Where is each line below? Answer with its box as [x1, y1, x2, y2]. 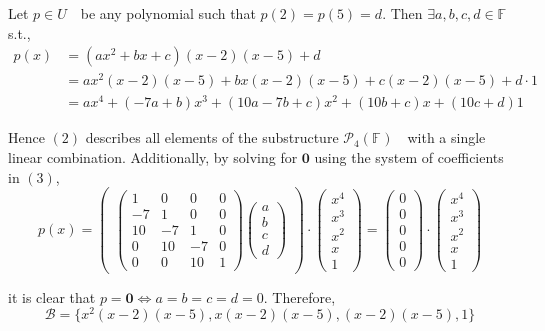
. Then [382, 3, 423, 23]
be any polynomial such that [80, 3, 256, 23]
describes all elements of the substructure [85, 127, 339, 148]
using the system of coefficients [314, 147, 504, 168]
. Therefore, [263, 286, 336, 307]
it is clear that [8, 286, 96, 307]
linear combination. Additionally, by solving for [8, 147, 298, 168]
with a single [407, 127, 486, 148]
